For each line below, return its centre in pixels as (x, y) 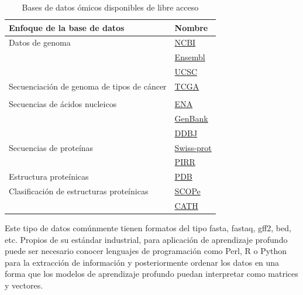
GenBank (191, 118)
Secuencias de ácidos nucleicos (63, 104)
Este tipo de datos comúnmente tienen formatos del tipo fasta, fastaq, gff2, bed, (148, 228)
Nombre (191, 27)
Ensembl (190, 57)
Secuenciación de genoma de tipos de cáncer (88, 86)
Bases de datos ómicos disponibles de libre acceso (110, 7)
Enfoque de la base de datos (67, 27)
